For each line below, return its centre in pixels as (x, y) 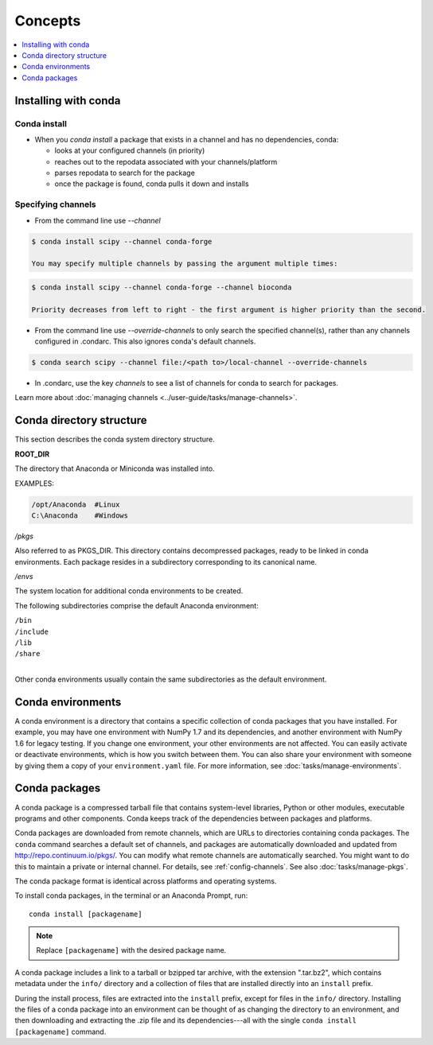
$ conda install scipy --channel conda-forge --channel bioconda (162, 287)
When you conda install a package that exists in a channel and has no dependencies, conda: (187, 139)
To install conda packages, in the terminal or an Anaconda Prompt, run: (131, 895)
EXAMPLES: (35, 483)
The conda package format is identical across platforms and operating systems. (146, 881)
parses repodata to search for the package (125, 173)
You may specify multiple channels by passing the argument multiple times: (185, 264)
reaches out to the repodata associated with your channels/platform (166, 161)
